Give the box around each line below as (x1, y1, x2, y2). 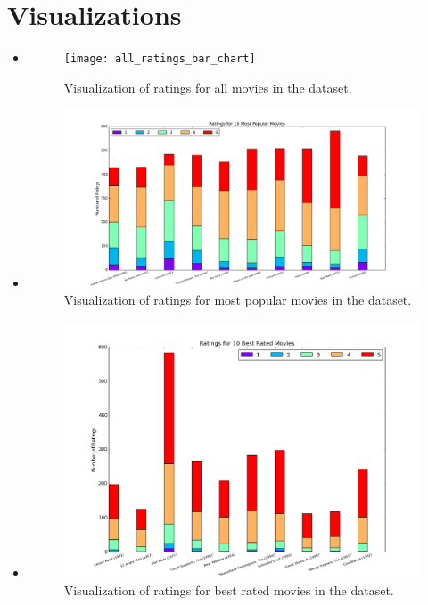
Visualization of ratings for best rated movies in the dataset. (63, 580, 394, 599)
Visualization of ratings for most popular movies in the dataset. (63, 290, 412, 309)
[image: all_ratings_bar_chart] (63, 53, 256, 66)
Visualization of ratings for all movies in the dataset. (63, 78, 352, 96)
